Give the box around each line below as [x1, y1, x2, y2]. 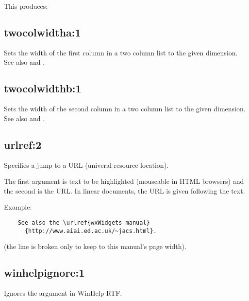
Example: [4, 202, 32, 212]
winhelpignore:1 [4, 265, 85, 280]
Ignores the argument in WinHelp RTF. [4, 288, 122, 298]
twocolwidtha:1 [4, 24, 81, 39]
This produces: [4, 1, 48, 11]
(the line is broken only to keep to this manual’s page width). [4, 241, 186, 251]
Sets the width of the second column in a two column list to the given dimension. [4, 104, 246, 114]
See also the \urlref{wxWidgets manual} [17, 219, 150, 226]
